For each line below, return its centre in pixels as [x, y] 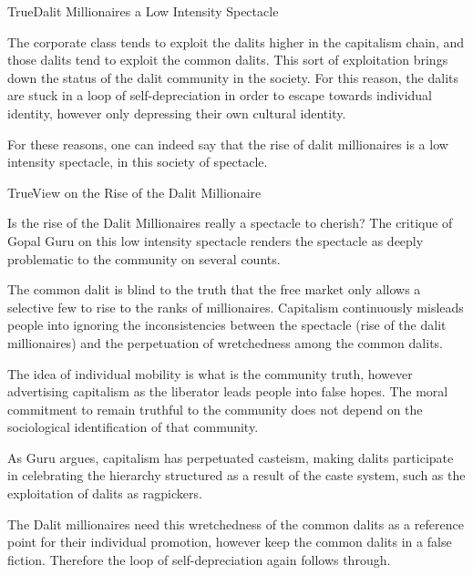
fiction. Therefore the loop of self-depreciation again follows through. [199, 559]
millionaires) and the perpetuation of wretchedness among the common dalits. [225, 342]
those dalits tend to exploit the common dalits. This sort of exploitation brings [228, 60]
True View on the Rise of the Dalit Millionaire [134, 192]
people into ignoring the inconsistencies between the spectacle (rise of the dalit [227, 325]
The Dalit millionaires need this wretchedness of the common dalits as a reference [236, 524]
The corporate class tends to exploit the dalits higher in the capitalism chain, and [236, 41]
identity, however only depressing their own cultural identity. [177, 113]
